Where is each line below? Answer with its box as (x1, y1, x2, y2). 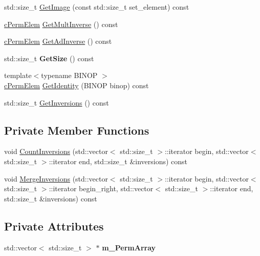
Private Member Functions (4, 122, 149, 138)
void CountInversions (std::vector (4, 146, 108, 157)
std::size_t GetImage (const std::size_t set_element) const (4, 2, 189, 12)
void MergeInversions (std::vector (4, 173, 108, 184)
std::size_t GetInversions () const (4, 97, 109, 108)
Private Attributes (4, 218, 104, 234)
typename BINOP (41, 70, 98, 81)
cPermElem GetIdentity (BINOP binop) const (4, 80, 149, 90)
